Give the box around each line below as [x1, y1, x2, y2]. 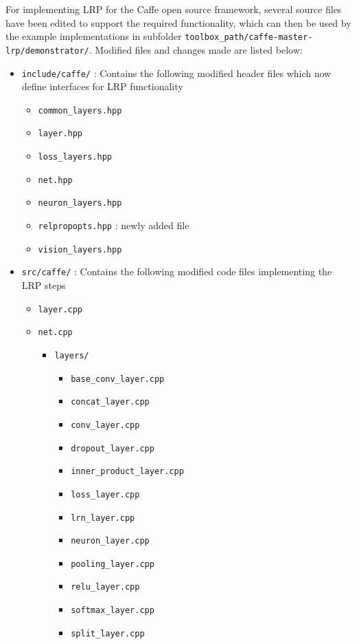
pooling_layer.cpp [71, 559, 154, 569]
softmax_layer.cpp [71, 605, 154, 616]
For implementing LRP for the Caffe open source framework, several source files [5, 2, 342, 16]
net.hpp [38, 175, 73, 185]
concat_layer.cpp [71, 397, 150, 407]
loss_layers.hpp [38, 152, 112, 162]
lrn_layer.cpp [71, 513, 135, 523]
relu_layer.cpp [71, 582, 140, 592]
